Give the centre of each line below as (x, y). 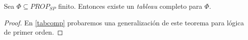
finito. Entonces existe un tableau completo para (130, 6)
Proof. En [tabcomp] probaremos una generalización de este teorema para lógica (124, 22)
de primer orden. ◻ (34, 32)
